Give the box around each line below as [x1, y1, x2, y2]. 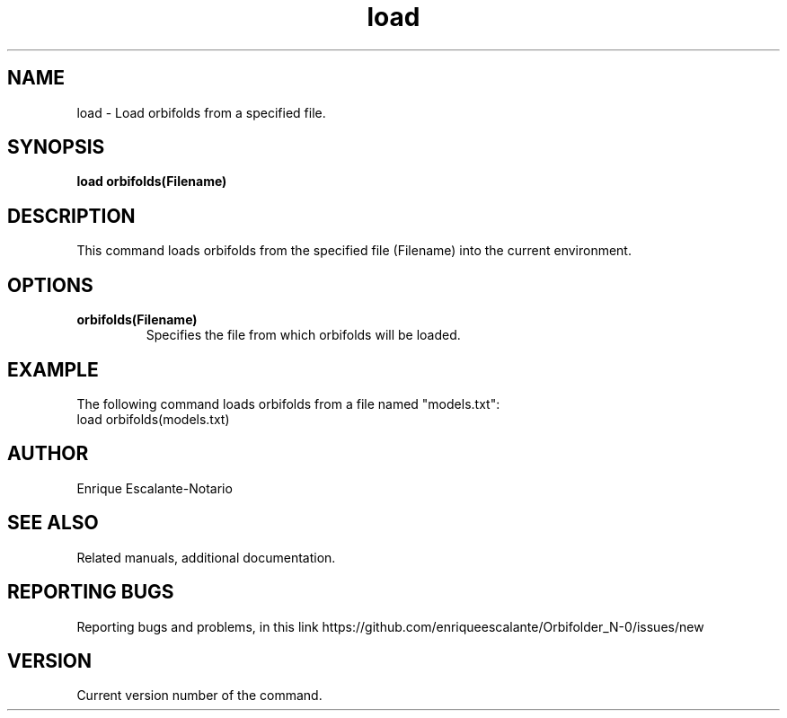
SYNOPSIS [7, 136, 105, 159]
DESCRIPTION [7, 204, 136, 227]
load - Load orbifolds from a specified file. [76, 104, 326, 120]
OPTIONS [7, 273, 93, 297]
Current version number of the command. [76, 687, 323, 704]
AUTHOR [7, 442, 89, 465]
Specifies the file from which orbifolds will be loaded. [146, 327, 461, 343]
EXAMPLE [7, 358, 99, 381]
